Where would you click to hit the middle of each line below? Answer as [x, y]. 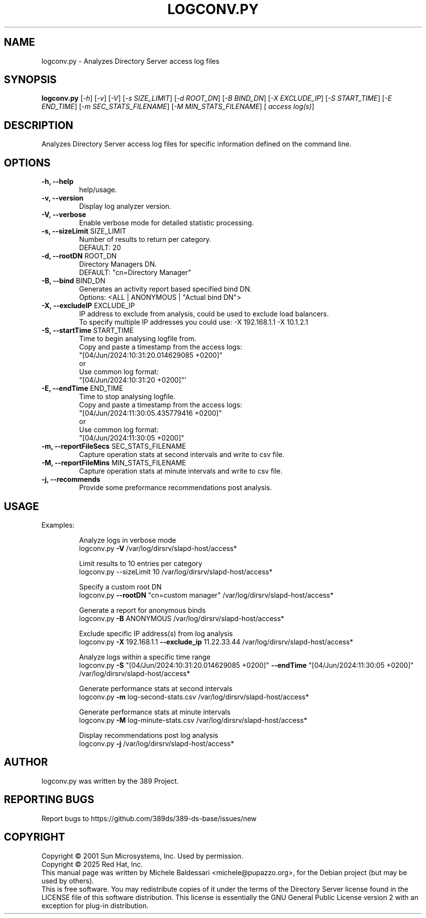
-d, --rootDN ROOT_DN [79, 256]
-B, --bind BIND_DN [73, 281]
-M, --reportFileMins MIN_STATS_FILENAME [114, 463]
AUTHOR [26, 762]
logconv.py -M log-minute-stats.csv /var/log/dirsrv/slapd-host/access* [193, 720]
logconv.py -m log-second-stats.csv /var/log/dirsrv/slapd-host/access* [194, 697]
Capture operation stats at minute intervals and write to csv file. [181, 471]
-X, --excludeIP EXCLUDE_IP [88, 306]
